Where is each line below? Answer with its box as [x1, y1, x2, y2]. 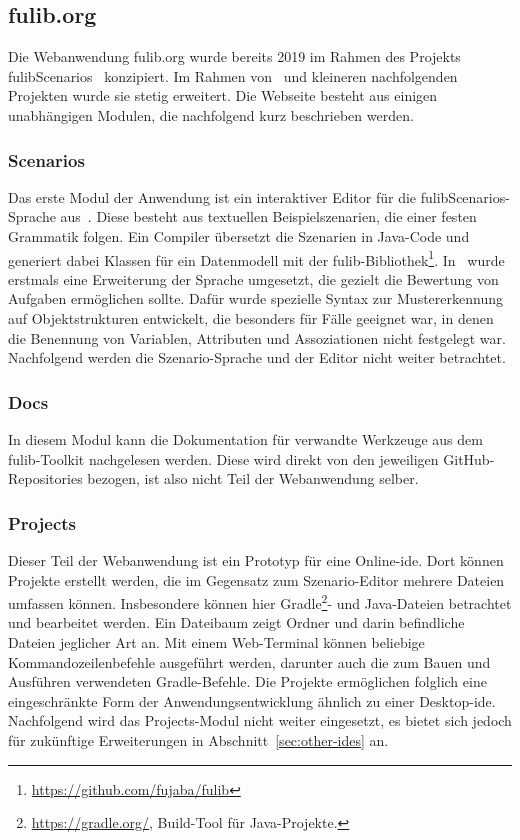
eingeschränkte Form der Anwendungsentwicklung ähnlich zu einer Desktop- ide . [8, 690, 496, 711]
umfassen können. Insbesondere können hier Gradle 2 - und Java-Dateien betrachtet [8, 590, 512, 613]
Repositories [8, 468, 83, 489]
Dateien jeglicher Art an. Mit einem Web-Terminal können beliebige [8, 632, 425, 653]
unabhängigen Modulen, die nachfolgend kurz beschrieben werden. [8, 104, 414, 125]
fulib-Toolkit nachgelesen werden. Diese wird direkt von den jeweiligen [8, 448, 439, 469]
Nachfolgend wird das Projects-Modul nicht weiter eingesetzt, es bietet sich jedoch [8, 710, 512, 731]
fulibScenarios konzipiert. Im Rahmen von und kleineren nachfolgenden [8, 65, 458, 86]
